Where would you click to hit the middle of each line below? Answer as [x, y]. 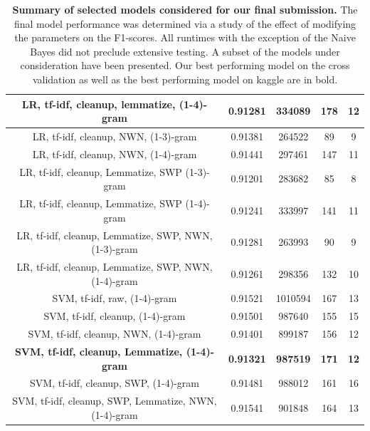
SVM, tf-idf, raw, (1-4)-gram [115, 298]
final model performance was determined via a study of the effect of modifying [185, 23]
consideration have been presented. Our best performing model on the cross [185, 65]
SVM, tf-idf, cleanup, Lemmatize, [99, 351]
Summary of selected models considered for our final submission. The [185, 9]
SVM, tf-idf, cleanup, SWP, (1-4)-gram [115, 383]
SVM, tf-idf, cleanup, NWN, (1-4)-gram [115, 334]
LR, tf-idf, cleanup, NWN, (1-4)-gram [115, 154]
